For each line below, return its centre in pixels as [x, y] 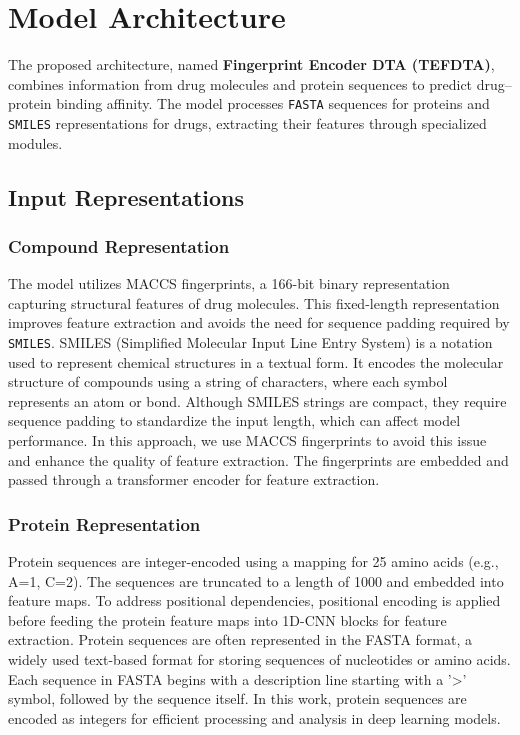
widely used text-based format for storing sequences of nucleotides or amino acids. [259, 659]
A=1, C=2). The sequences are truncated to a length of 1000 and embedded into [256, 580]
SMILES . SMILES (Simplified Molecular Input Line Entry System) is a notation [250, 342]
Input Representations [126, 196]
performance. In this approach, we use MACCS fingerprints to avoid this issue [247, 440]
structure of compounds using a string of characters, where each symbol [228, 381]
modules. [35, 142]
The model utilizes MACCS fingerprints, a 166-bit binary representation [229, 283]
